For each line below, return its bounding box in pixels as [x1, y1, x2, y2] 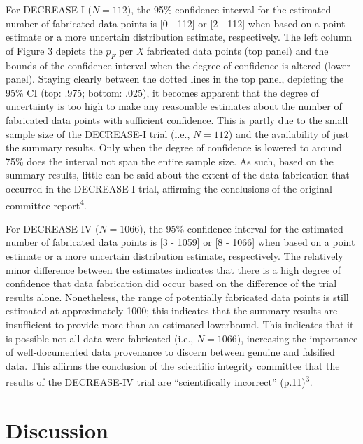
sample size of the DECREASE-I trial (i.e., [6, 126, 190, 141]
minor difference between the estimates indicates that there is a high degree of [6, 262, 341, 277]
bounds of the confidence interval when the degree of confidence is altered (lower [6, 57, 351, 72]
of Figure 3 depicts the [6, 43, 103, 57]
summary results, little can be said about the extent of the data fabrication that [6, 167, 350, 182]
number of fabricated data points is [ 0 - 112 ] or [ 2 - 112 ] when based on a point [6, 15, 346, 30]
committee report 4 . [6, 195, 87, 212]
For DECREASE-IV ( [6, 221, 99, 235]
